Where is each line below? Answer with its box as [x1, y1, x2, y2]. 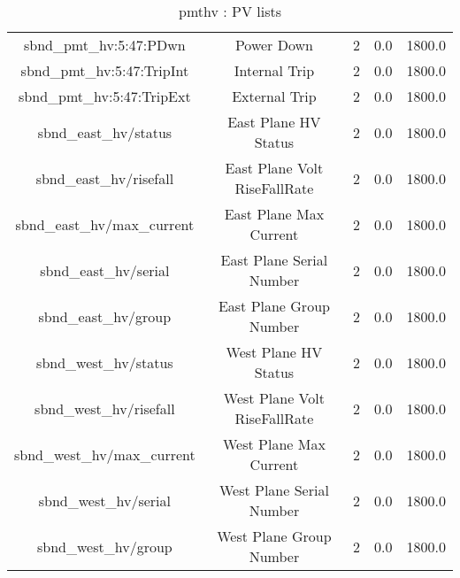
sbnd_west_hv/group [37, 536, 172, 557]
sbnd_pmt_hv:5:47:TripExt [19, 86, 191, 106]
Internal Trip [234, 60, 315, 81]
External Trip [232, 86, 317, 106]
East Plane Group [218, 296, 330, 316]
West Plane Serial [218, 480, 329, 500]
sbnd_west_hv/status [36, 351, 173, 373]
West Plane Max [222, 434, 326, 454]
